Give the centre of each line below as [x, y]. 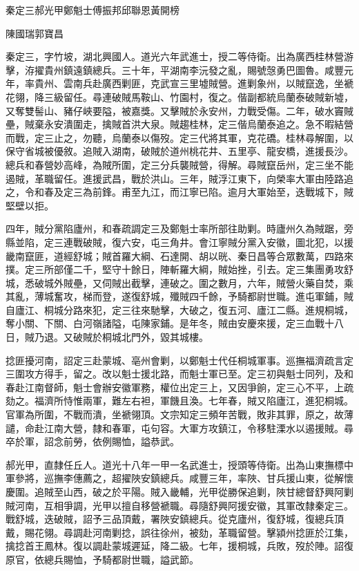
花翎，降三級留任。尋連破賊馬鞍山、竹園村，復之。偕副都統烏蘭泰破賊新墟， [179, 96]
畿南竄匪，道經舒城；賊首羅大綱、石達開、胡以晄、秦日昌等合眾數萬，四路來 [179, 255]
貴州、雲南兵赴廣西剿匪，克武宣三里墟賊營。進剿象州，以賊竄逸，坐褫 [194, 83]
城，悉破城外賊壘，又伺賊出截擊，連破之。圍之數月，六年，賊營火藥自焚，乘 [179, 282]
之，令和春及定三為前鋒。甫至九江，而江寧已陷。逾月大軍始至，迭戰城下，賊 [179, 192]
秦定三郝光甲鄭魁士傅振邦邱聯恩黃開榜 [93, 10]
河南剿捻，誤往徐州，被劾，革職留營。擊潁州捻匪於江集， [223, 532]
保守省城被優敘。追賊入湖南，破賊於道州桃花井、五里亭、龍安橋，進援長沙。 [179, 151]
